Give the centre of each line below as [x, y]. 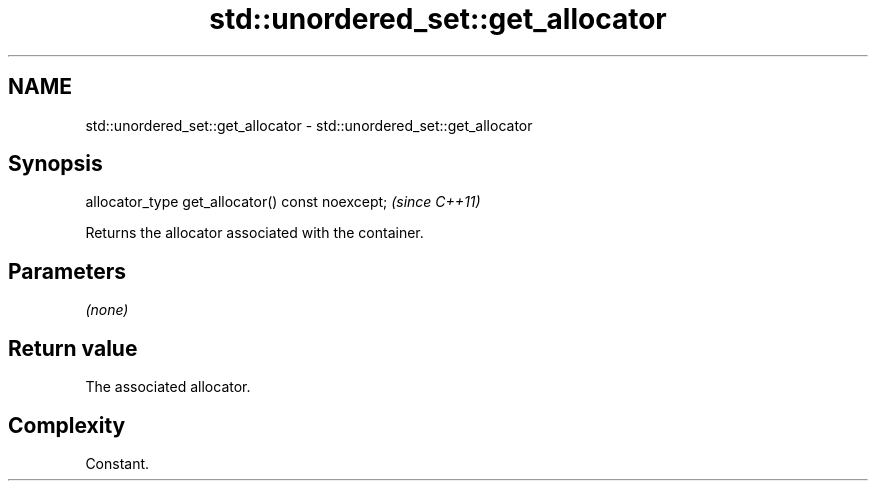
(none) [107, 310]
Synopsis [55, 164]
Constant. [117, 463]
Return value [73, 348]
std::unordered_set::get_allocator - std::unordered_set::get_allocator [309, 125]
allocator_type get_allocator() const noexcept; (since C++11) [283, 202]
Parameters [67, 271]
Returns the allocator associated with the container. [254, 233]
